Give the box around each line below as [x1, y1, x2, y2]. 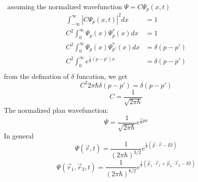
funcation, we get [76, 71, 128, 81]
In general [4, 131, 34, 141]
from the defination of [4, 71, 69, 81]
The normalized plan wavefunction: [4, 105, 109, 115]
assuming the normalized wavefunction [7, 1, 122, 11]
